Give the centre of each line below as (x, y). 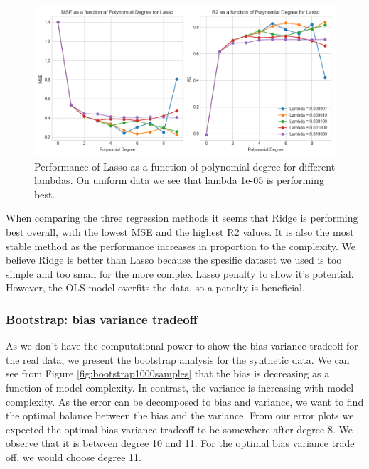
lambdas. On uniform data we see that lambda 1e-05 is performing (179, 180)
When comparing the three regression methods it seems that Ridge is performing (182, 218)
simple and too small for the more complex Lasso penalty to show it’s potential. (180, 273)
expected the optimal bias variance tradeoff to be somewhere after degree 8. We (179, 429)
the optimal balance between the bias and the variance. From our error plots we (180, 415)
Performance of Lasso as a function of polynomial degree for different (185, 166)
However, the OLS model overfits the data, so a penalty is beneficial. (155, 287)
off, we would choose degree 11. (74, 457)
